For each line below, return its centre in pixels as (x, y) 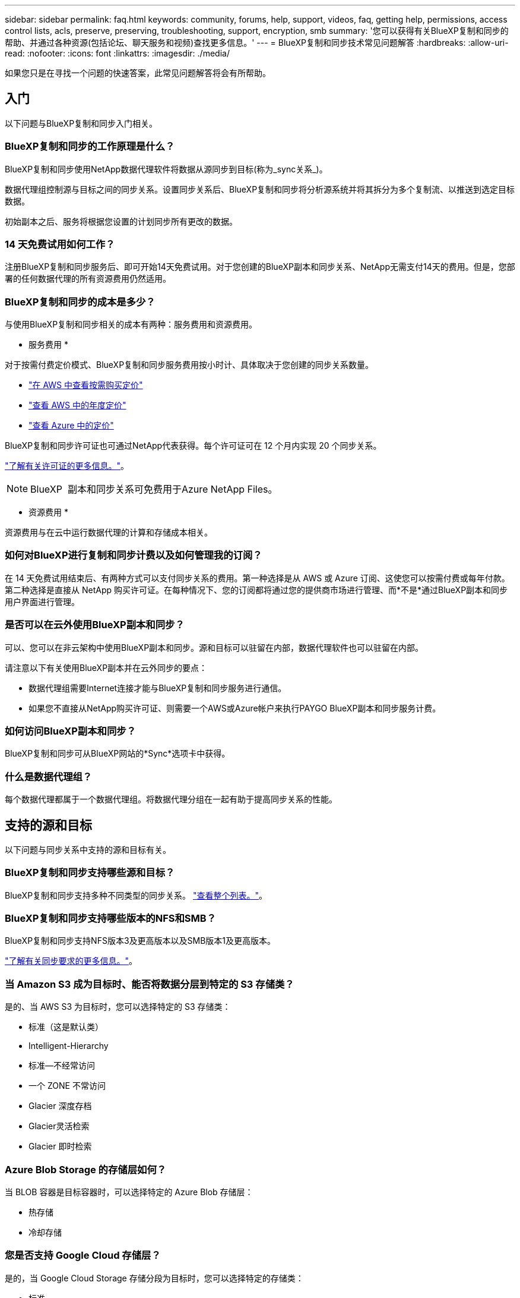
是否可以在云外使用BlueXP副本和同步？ (95, 625)
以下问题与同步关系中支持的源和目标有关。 (88, 849)
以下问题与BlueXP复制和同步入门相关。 (81, 123)
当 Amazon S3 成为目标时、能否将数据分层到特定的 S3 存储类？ (150, 984)
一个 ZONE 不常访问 (67, 1086)
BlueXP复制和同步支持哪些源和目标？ (90, 873)
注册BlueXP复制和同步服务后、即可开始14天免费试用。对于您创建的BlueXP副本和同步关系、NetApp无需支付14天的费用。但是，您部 (260, 267)
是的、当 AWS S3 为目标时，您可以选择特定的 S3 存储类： (118, 1007)
